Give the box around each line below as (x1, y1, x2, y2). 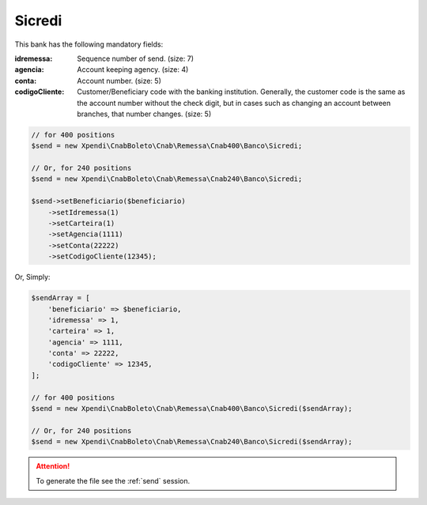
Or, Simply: (14, 273, 51, 282)
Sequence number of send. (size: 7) (77, 54, 194, 63)
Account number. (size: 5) (77, 76, 161, 85)
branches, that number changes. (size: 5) (77, 109, 212, 119)
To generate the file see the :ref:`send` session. (36, 476, 191, 485)
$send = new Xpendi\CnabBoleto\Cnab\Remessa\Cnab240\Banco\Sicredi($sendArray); (31, 437, 353, 447)
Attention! (36, 462, 70, 471)
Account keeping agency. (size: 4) (77, 65, 189, 74)
